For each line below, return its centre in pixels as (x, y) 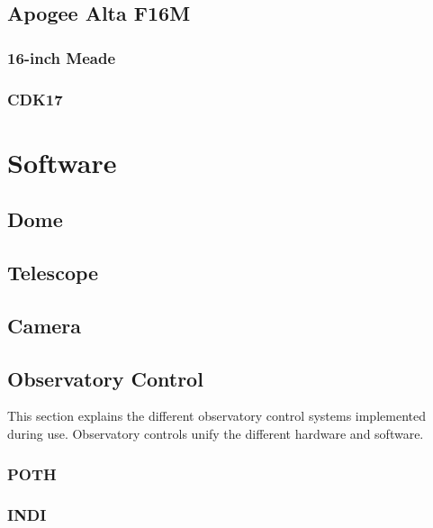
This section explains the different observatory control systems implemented (216, 416)
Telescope (53, 273)
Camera (45, 325)
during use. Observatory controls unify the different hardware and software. (216, 433)
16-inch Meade (62, 57)
